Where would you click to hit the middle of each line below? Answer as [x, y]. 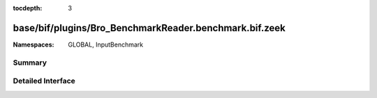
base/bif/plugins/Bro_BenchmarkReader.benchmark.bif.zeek [149, 28]
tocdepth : [28, 8]
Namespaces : [34, 44]
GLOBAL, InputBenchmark [106, 44]
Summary [30, 63]
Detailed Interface [44, 81]
